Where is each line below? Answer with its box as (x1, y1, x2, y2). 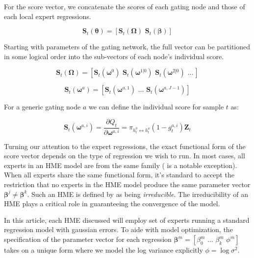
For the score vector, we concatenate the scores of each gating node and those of (4, 1, 245, 11)
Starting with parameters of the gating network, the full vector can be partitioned (4, 42, 251, 52)
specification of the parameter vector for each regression (4, 234, 172, 244)
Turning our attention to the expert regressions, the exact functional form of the (4, 141, 246, 151)
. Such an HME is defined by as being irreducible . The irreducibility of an (27, 189, 248, 199)
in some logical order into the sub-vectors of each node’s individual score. (4, 51, 224, 61)
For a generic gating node (4, 102, 81, 112)
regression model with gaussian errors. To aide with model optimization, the (4, 224, 233, 235)
